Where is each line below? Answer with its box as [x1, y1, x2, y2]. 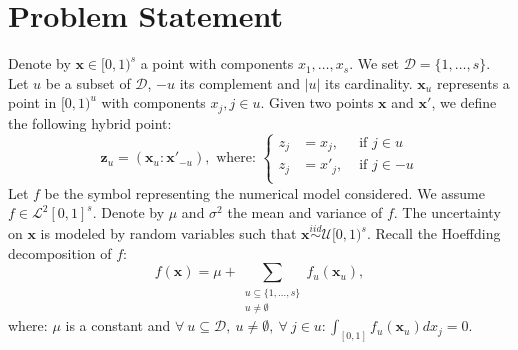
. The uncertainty [393, 202, 501, 223]
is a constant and [65, 315, 171, 336]
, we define [431, 92, 497, 113]
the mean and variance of [227, 202, 383, 223]
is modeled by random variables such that [40, 223, 297, 244]
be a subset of [45, 72, 131, 93]
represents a [436, 72, 510, 93]
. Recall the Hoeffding [366, 223, 501, 244]
